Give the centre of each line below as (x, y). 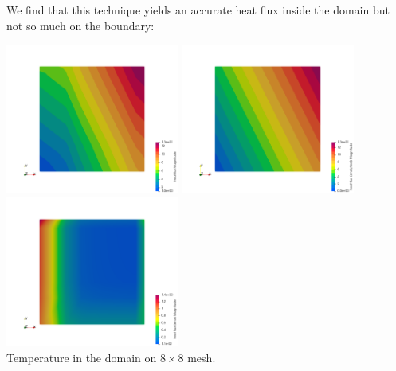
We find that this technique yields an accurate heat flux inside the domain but (198, 10)
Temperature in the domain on (82, 357)
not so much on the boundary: (80, 25)
